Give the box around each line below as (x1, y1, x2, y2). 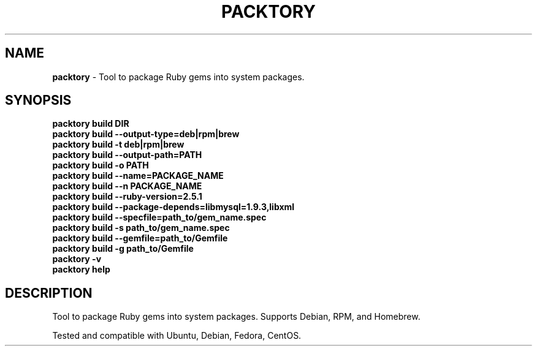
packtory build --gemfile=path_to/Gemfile (52, 233, 228, 244)
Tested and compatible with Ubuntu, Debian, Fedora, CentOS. (52, 330, 302, 341)
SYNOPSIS (5, 92, 72, 108)
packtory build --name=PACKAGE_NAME (52, 170, 224, 181)
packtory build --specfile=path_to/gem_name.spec (52, 212, 267, 223)
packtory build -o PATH (52, 160, 149, 171)
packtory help (52, 264, 110, 275)
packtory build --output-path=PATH (52, 149, 202, 160)
